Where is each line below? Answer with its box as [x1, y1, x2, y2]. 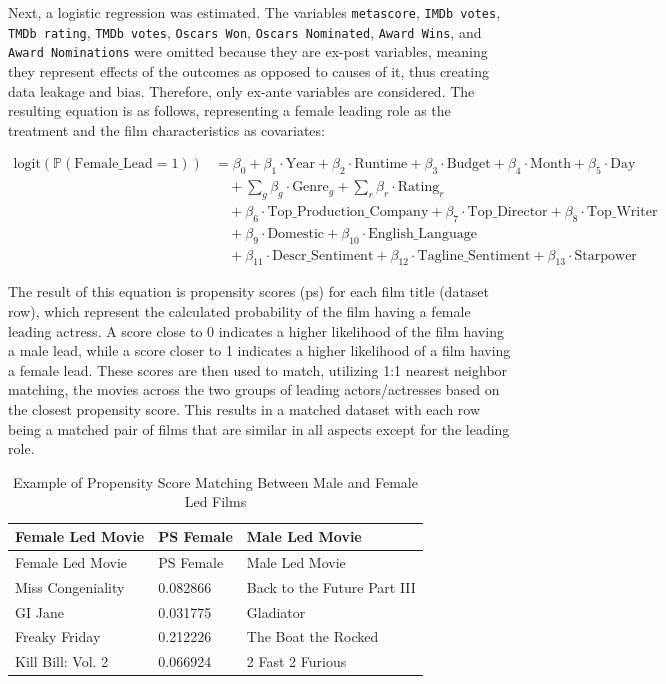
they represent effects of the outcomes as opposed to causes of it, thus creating [8, 60, 489, 81]
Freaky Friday [15, 626, 101, 647]
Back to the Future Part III [246, 576, 416, 597]
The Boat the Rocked [246, 626, 379, 647]
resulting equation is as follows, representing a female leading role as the [8, 100, 451, 121]
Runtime [354, 157, 408, 172]
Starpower [574, 248, 637, 263]
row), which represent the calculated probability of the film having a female [8, 301, 471, 322]
